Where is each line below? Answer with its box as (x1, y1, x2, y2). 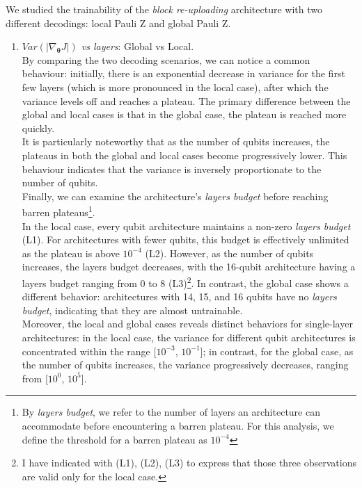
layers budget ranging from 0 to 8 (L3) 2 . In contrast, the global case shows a (22, 273, 349, 290)
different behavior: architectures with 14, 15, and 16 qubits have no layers (22, 289, 337, 304)
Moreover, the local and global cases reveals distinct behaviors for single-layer (22, 316, 353, 331)
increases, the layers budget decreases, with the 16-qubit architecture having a (22, 259, 356, 274)
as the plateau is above (22, 245, 120, 260)
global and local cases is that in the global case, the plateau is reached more (22, 107, 347, 122)
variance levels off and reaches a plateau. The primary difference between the (22, 93, 351, 108)
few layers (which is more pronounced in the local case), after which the (22, 79, 329, 94)
